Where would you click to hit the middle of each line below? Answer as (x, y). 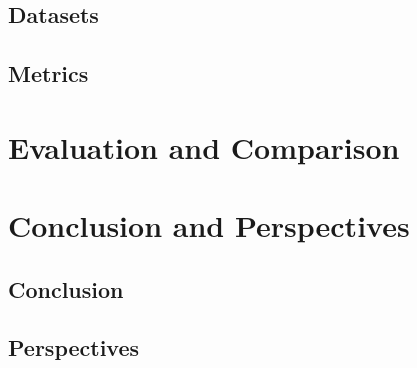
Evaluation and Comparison (204, 146)
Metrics (48, 73)
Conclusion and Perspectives (209, 225)
